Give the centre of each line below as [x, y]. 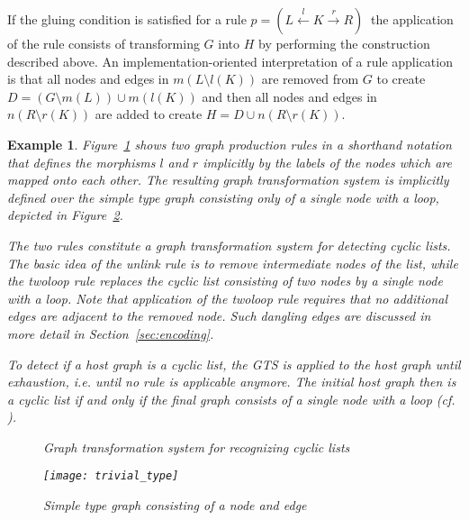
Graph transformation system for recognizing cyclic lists [197, 447]
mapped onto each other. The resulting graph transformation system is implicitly [228, 180]
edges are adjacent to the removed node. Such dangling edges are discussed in [219, 316]
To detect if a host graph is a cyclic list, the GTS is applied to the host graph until [234, 364]
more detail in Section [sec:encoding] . [111, 333]
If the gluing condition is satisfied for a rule [127, 19]
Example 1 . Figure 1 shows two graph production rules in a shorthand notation [230, 144]
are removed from [310, 79]
